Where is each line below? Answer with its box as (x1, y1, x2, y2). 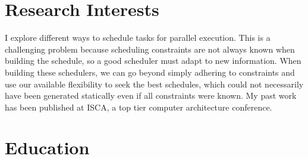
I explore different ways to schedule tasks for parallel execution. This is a (5, 31, 271, 44)
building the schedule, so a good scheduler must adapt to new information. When (5, 54, 301, 67)
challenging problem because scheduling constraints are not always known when (5, 43, 295, 55)
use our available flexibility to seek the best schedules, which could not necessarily (5, 77, 304, 90)
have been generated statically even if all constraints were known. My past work (5, 89, 297, 102)
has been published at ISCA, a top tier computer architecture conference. (5, 100, 272, 113)
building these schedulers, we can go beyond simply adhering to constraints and (5, 66, 295, 78)
